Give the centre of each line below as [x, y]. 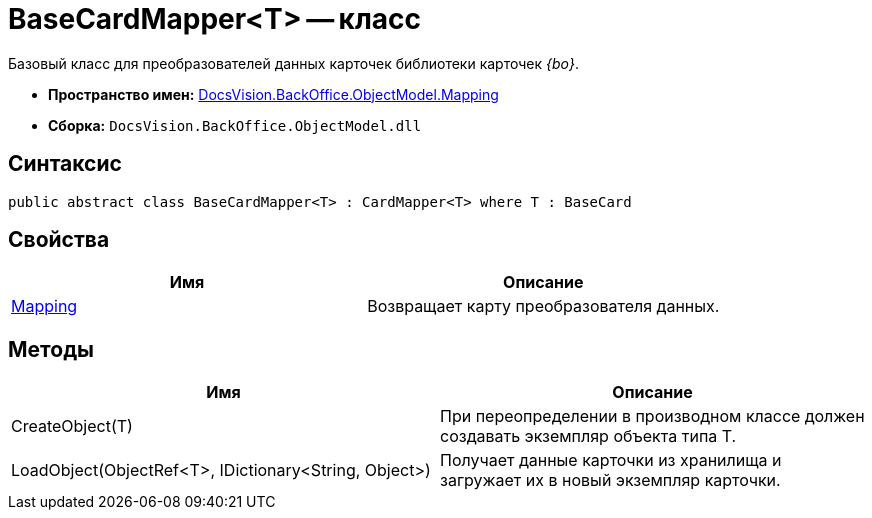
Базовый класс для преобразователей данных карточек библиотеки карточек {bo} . [293, 63]
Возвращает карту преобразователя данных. [543, 306]
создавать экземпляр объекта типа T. [588, 436]
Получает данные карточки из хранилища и [611, 460]
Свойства [59, 240]
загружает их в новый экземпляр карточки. [610, 480]
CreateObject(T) [72, 426]
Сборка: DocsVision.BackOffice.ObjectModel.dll [235, 125]
